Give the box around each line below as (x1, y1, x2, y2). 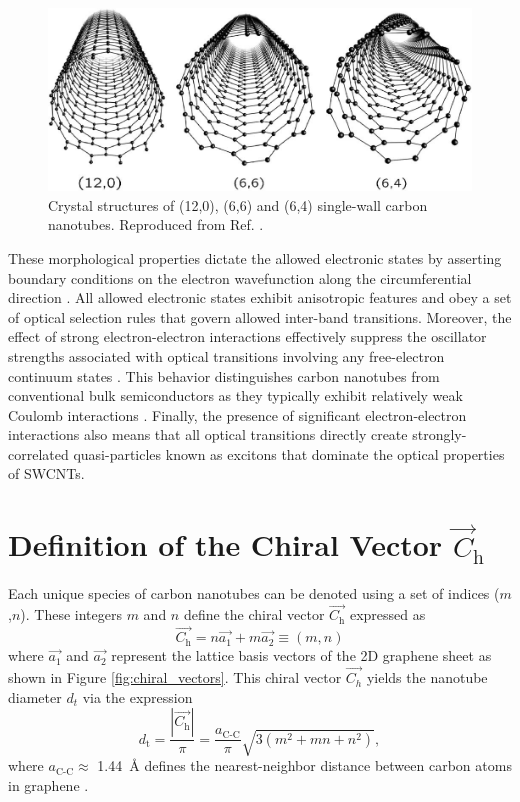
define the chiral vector (183, 604, 325, 625)
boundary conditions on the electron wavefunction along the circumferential (8, 267, 472, 288)
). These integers (20, 604, 122, 625)
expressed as (349, 604, 426, 625)
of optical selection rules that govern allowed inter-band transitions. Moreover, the (8, 306, 512, 327)
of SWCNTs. (8, 463, 85, 484)
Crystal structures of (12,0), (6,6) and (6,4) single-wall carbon (48, 194, 428, 215)
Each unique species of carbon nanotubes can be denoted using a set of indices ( (8, 582, 500, 603)
